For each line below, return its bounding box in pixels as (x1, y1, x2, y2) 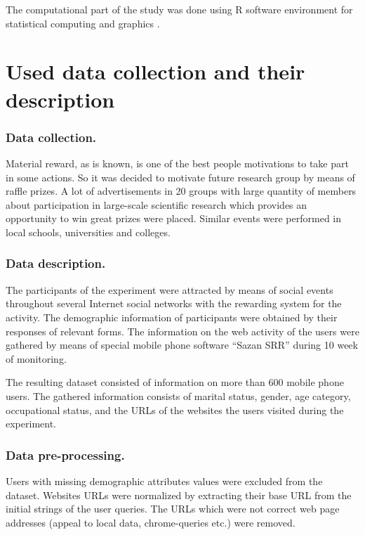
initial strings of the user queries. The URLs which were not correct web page (6, 501, 340, 516)
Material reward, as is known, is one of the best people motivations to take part (6, 155, 349, 170)
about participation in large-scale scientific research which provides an (6, 197, 307, 212)
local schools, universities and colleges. (6, 224, 171, 239)
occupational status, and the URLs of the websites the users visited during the (6, 402, 344, 417)
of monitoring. (6, 351, 67, 366)
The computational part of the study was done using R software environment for (6, 2, 353, 16)
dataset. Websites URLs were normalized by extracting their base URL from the (6, 487, 352, 502)
